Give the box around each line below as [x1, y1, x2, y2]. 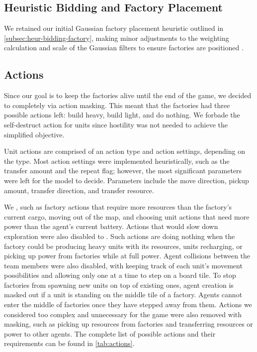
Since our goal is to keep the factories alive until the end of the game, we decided [4, 90, 252, 101]
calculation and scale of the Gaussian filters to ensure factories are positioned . [4, 42, 244, 53]
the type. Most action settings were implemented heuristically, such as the [4, 155, 230, 166]
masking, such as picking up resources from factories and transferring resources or [4, 319, 253, 329]
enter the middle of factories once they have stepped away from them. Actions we [4, 299, 252, 310]
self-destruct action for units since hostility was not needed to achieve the [4, 119, 228, 129]
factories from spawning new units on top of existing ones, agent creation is [4, 279, 234, 290]
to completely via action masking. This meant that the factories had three [4, 100, 230, 110]
